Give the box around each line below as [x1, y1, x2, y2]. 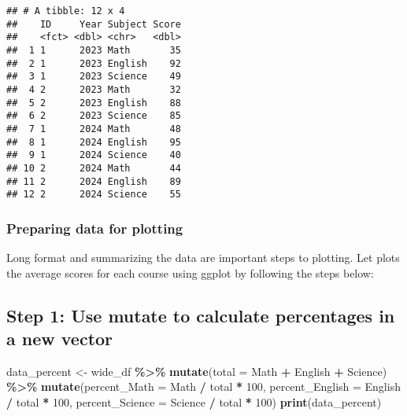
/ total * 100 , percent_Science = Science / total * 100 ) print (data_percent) [6, 394, 382, 410]
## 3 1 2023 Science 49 [6, 71, 181, 83]
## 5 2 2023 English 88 [6, 97, 181, 109]
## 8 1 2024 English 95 [6, 136, 181, 148]
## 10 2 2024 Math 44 [6, 162, 181, 174]
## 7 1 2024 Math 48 [6, 123, 181, 134]
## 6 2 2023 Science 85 [6, 110, 181, 122]
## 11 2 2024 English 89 [6, 175, 181, 187]
